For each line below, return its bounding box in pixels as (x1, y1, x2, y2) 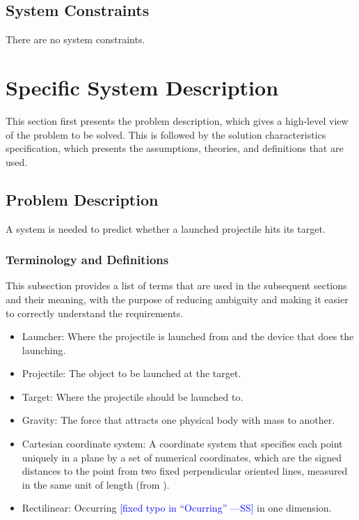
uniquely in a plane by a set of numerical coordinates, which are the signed (22, 450, 342, 464)
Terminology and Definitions (6, 251, 169, 268)
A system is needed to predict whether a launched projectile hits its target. (6, 221, 326, 236)
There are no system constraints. (6, 32, 145, 47)
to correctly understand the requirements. (6, 305, 184, 320)
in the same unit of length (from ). (22, 477, 170, 491)
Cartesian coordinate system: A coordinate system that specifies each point (22, 436, 343, 451)
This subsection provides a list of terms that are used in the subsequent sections (6, 278, 347, 293)
